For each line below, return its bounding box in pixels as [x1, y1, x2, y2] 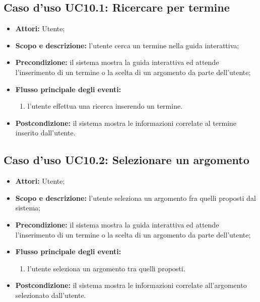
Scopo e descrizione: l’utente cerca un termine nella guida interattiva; [15, 40, 239, 50]
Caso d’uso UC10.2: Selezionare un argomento [4, 152, 249, 168]
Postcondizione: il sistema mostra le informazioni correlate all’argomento [15, 280, 247, 290]
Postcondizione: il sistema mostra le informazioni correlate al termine [15, 117, 237, 128]
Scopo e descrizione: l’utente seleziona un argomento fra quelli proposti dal [15, 192, 256, 203]
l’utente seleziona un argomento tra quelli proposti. [27, 263, 185, 273]
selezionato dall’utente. [15, 289, 86, 300]
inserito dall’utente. [15, 127, 76, 138]
